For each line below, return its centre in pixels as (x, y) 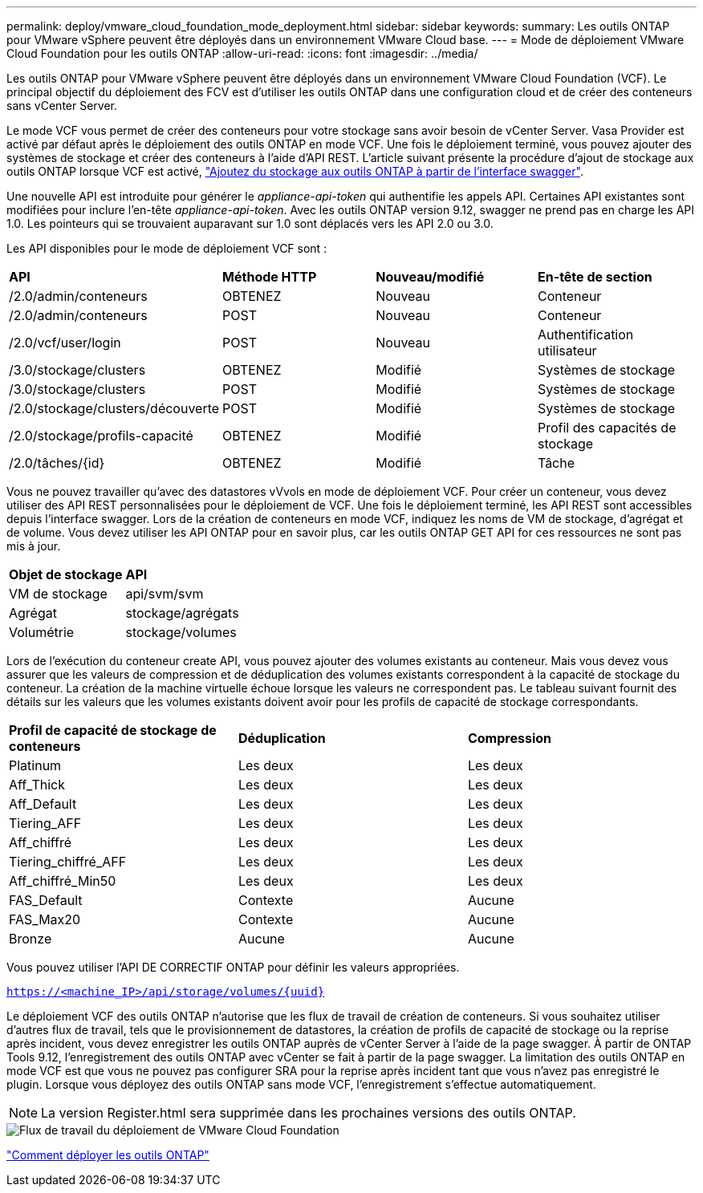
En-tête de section (595, 277)
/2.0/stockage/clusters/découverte (114, 408)
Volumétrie (42, 632)
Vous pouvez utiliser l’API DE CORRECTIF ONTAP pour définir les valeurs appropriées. (233, 967)
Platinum (35, 765)
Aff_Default (43, 804)
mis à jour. (34, 546)
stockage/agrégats (182, 613)
